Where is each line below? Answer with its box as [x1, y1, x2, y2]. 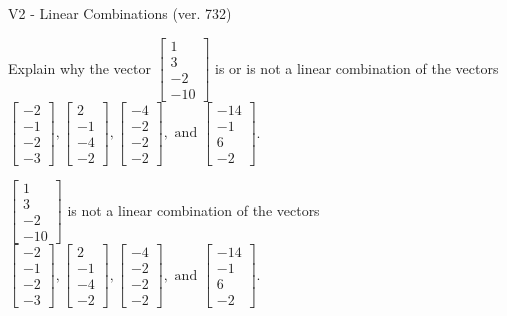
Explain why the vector [8, 57, 151, 78]
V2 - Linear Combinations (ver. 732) [8, 3, 232, 23]
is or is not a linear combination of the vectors [215, 57, 499, 78]
